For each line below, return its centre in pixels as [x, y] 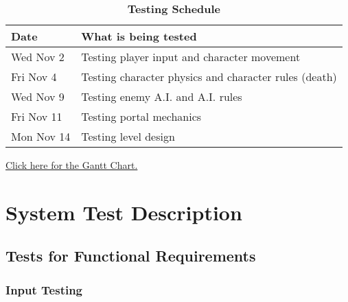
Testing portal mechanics [141, 116]
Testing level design [128, 136]
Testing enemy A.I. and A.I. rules [162, 96]
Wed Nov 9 [38, 96]
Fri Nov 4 [34, 77]
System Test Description [124, 212]
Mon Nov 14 [41, 136]
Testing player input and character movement [191, 57]
